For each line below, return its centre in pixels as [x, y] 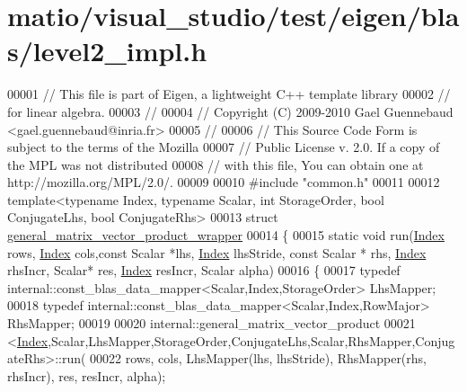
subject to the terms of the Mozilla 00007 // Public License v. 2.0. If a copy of [224, 147]
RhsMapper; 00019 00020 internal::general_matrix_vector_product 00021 [211, 323]
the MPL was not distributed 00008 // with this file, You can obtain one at [216, 164]
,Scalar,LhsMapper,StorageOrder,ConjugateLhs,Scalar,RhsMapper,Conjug [251, 340]
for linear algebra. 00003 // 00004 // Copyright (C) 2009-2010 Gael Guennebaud [230, 111]
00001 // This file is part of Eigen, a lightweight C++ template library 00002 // [229, 94]
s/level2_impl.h [107, 51]
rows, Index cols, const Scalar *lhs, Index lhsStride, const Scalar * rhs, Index [217, 252]
